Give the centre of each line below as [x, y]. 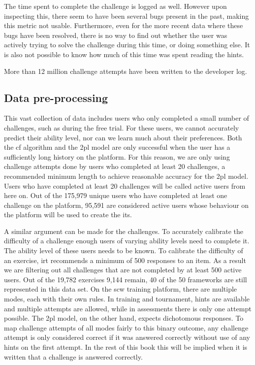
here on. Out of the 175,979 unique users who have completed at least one [116, 195]
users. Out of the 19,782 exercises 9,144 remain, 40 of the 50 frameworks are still [126, 279]
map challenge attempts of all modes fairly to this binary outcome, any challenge [126, 327]
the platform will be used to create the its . [68, 215]
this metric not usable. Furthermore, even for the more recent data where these [124, 25]
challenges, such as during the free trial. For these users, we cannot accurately [122, 127]
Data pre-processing [56, 97]
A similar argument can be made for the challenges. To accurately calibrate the [124, 231]
